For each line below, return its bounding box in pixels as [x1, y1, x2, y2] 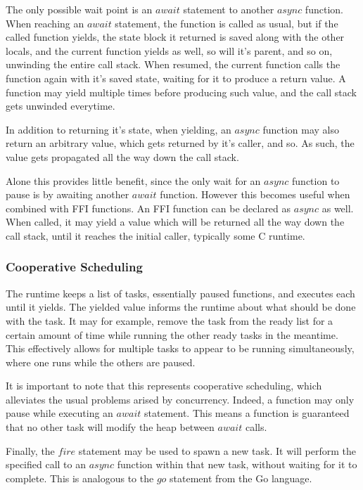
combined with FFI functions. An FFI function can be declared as [6, 200, 291, 215]
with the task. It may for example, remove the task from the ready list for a [6, 313, 333, 328]
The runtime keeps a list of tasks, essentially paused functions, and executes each [6, 285, 355, 300]
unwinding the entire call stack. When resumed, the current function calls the [6, 57, 340, 72]
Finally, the [6, 443, 55, 458]
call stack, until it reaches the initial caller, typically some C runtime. [6, 228, 305, 243]
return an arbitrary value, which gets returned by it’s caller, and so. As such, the [6, 136, 355, 150]
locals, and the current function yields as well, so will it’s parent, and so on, [6, 43, 333, 58]
